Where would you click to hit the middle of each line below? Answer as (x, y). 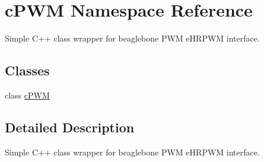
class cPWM (27, 95)
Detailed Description (70, 127)
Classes (27, 70)
